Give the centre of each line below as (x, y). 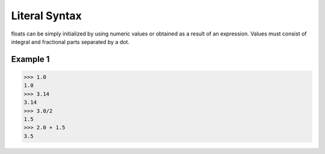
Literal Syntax (47, 16)
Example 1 (30, 59)
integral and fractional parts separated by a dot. (70, 42)
